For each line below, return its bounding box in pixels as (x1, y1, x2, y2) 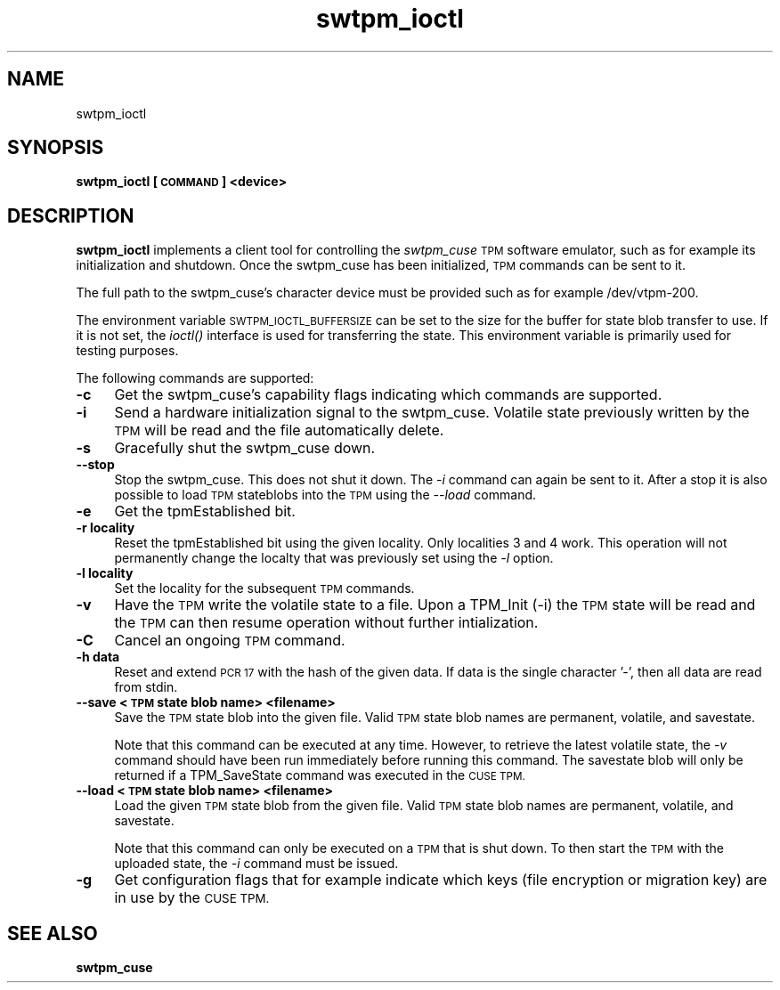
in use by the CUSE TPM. (114, 889, 270, 907)
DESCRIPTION (7, 204, 134, 227)
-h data (76, 649, 120, 665)
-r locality (76, 520, 135, 536)
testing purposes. (76, 343, 179, 359)
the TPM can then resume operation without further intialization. (114, 613, 539, 632)
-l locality (76, 565, 134, 581)
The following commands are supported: (76, 370, 314, 386)
